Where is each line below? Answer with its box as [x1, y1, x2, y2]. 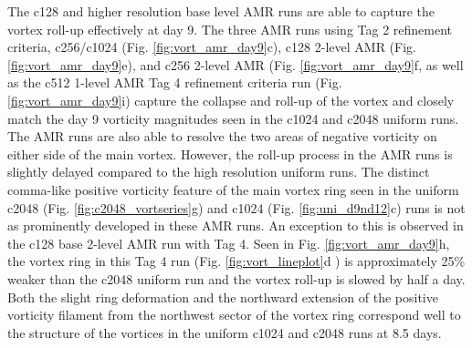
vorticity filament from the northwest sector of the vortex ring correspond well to [7, 305, 461, 324]
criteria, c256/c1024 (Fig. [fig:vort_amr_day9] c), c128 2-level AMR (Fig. [7, 37, 416, 56]
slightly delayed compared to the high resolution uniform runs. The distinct [7, 162, 430, 181]
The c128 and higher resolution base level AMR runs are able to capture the [7, 2, 435, 20]
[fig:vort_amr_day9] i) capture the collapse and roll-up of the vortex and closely [7, 90, 455, 109]
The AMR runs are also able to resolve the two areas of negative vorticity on [7, 127, 437, 146]
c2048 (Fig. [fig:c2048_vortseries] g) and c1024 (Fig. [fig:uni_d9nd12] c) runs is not [7, 198, 466, 217]
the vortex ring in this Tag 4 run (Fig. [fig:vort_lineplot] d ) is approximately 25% [7, 251, 466, 271]
